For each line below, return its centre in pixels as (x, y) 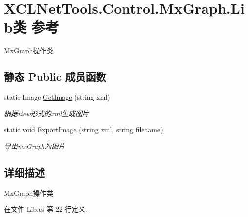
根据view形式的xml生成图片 (47, 113)
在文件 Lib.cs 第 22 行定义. (46, 209)
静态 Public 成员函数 (55, 77)
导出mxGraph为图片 (35, 146)
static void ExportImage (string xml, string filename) (83, 130)
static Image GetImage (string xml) (57, 97)
